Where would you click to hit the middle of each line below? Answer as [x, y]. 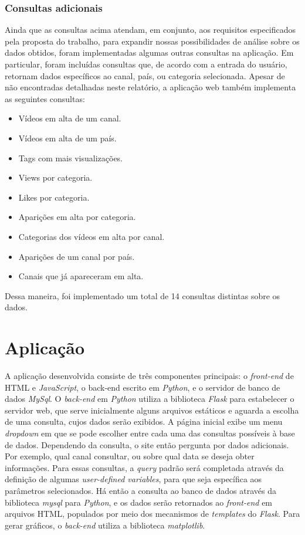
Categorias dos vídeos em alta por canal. [91, 236]
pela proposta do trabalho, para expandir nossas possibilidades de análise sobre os [152, 41]
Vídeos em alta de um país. [67, 138]
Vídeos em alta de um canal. [70, 118]
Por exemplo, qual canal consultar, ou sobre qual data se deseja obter [130, 456]
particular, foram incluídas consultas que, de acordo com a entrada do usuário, [146, 64]
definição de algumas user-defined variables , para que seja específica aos [133, 479]
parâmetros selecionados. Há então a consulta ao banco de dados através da [140, 490]
